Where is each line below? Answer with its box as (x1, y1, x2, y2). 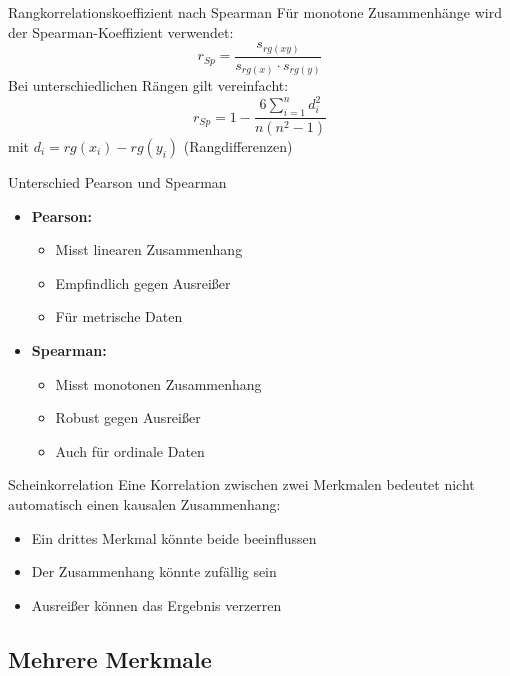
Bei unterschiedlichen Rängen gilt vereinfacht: (8, 75, 289, 96)
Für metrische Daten (55, 306, 183, 327)
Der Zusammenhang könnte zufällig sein (31, 561, 277, 582)
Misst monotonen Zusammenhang (55, 373, 262, 394)
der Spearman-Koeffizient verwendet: (8, 21, 234, 42)
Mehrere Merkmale (8, 643, 212, 674)
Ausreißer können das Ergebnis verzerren (31, 594, 282, 615)
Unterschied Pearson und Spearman (8, 172, 227, 193)
